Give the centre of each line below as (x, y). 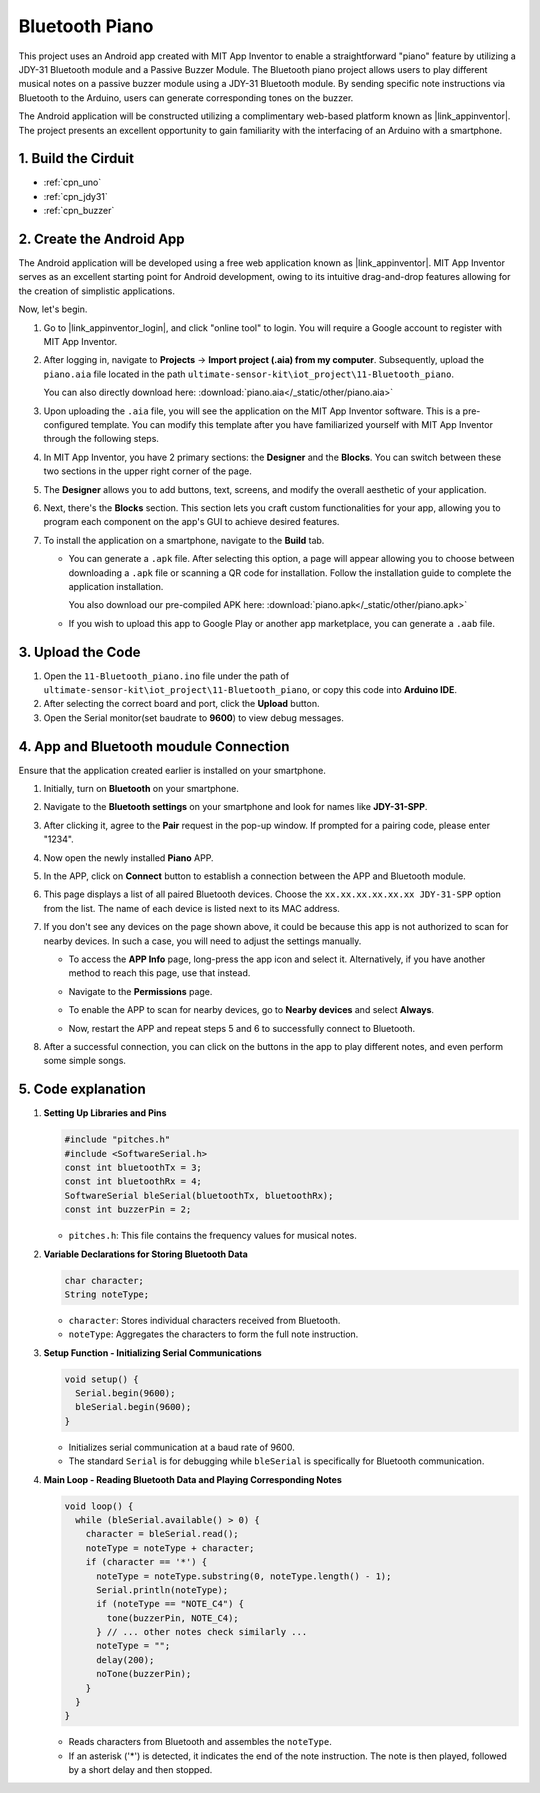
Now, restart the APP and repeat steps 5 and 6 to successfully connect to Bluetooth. (242, 1028)
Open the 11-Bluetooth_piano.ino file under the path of (166, 676)
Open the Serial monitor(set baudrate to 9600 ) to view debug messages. (194, 717)
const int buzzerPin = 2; (128, 1209)
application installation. (116, 586)
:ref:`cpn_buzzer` (79, 211)
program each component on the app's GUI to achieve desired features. (191, 522)
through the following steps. (101, 439)
